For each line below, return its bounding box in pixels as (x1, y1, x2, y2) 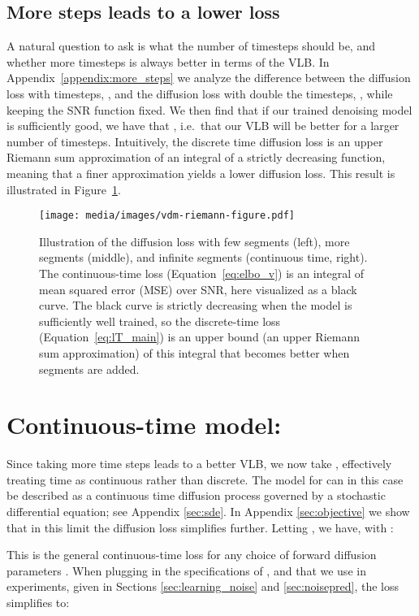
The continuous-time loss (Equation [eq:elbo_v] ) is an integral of (39, 264, 364, 281)
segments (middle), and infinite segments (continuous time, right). (39, 249, 368, 266)
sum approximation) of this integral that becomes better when (39, 344, 350, 361)
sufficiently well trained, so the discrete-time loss (39, 312, 281, 329)
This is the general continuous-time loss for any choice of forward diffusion (6, 546, 377, 563)
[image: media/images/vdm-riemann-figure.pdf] (39, 210, 295, 222)
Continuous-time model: (6, 408, 282, 441)
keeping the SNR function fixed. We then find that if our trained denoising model (6, 101, 413, 118)
